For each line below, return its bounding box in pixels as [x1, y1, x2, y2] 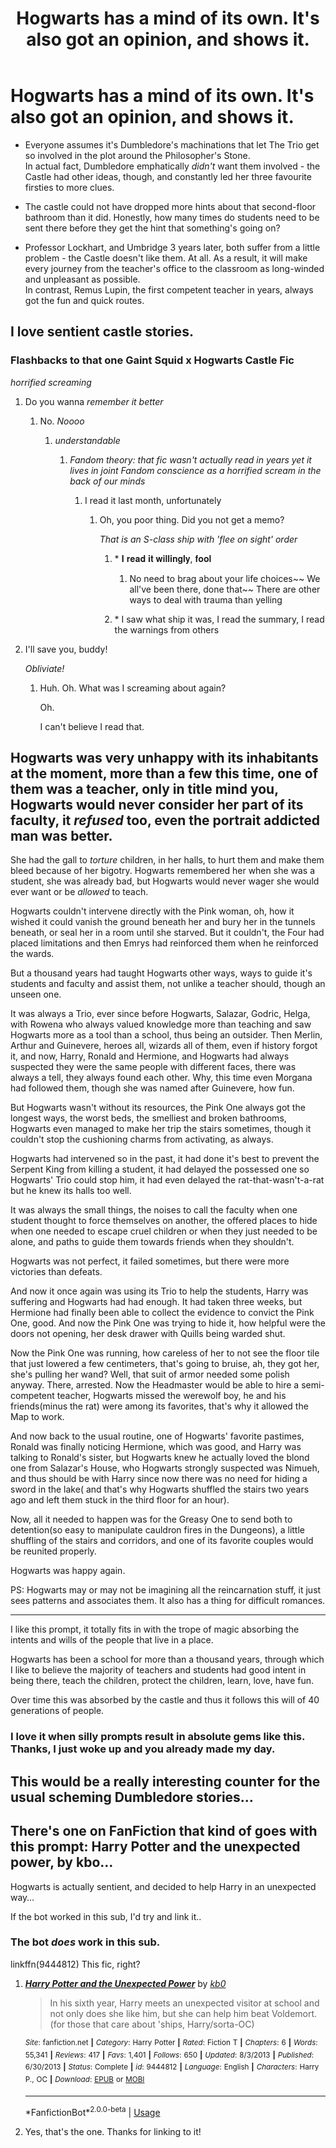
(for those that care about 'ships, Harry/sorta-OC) [49, 2018, 255, 2030]
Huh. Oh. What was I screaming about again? [39, 682, 227, 694]
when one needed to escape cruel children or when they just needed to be [10, 1225, 318, 1237]
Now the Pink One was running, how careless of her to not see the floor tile [10, 1347, 320, 1359]
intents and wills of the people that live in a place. [10, 1634, 214, 1646]
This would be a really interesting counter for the [10, 1773, 321, 1790]
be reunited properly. [10, 1545, 97, 1557]
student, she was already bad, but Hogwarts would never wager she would [10, 875, 320, 887]
